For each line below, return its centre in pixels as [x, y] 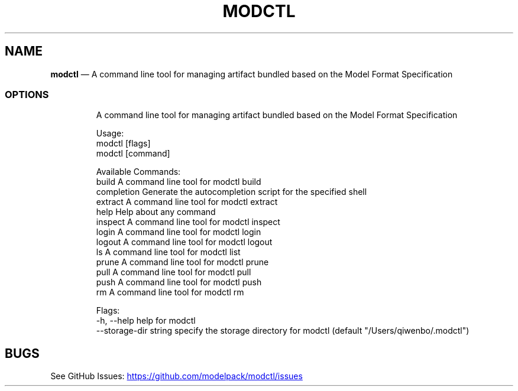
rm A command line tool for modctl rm [170, 292]
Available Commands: [138, 172]
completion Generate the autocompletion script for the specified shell [232, 192]
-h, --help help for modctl [146, 321]
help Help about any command [156, 212]
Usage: [110, 133]
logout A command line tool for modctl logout [184, 242]
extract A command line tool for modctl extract [187, 202]
